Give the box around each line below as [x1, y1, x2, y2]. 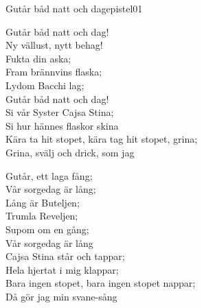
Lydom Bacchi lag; [5, 78, 85, 92]
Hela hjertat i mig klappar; [5, 262, 119, 276]
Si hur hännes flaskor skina [5, 118, 119, 132]
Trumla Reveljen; [5, 209, 78, 223]
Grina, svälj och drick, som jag [5, 145, 135, 159]
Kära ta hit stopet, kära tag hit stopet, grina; [5, 132, 198, 146]
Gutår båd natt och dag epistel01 [5, 1, 143, 15]
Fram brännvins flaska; [5, 64, 102, 79]
